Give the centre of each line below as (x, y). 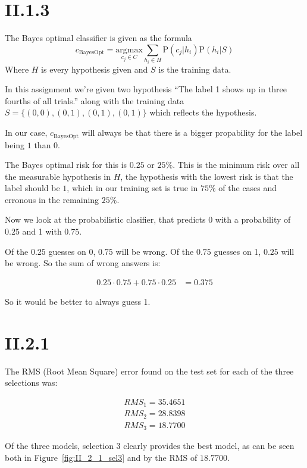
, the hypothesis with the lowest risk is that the (207, 176)
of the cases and (248, 188)
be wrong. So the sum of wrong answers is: (83, 263)
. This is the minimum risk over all (236, 165)
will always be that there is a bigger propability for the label (192, 132)
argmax (129, 50)
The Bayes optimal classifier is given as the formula (98, 38)
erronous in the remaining (52, 199)
